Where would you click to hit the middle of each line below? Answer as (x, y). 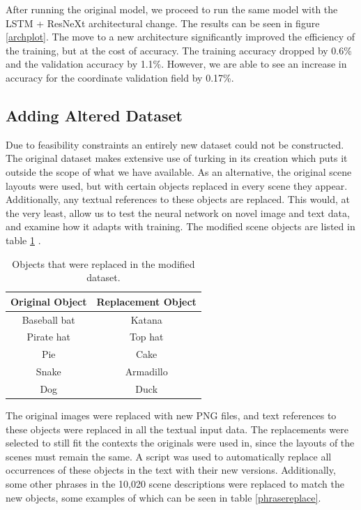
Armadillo (146, 372)
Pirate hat (48, 337)
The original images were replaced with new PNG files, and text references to (171, 415)
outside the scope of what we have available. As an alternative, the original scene (179, 171)
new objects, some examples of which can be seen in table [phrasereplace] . (163, 497)
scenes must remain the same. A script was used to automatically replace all (169, 456)
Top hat (146, 337)
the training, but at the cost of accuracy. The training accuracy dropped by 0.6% (179, 50)
